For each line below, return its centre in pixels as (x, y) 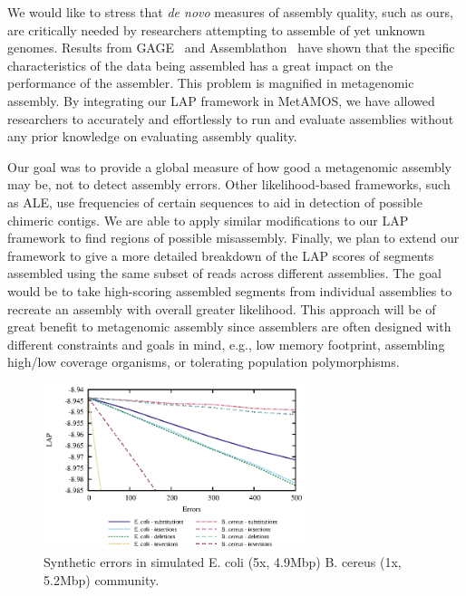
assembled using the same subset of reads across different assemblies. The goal (224, 273)
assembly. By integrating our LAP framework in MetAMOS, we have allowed (221, 100)
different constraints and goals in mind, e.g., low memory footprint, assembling (226, 344)
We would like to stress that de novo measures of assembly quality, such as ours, (230, 12)
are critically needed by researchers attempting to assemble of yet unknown (216, 29)
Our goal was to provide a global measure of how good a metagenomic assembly (229, 166)
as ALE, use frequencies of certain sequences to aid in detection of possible (215, 202)
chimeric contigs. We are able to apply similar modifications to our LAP (208, 220)
